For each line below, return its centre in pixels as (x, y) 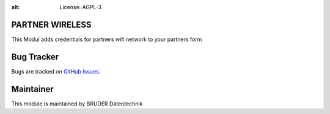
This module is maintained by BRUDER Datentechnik (77, 104)
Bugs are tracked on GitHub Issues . (56, 71)
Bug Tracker (35, 57)
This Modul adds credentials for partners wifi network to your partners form (107, 39)
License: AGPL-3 (81, 7)
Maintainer (33, 89)
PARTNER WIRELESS (51, 25)
